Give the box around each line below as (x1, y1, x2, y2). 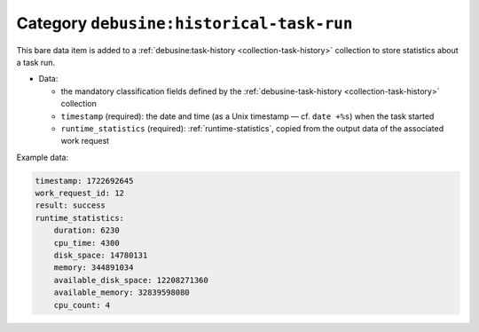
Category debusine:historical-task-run (16, 13, 353, 33)
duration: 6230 (53, 225, 120, 235)
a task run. (16, 57, 56, 67)
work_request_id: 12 (35, 188, 124, 199)
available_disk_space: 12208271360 (53, 275, 208, 285)
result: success (35, 201, 106, 210)
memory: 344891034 (53, 263, 134, 273)
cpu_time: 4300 (53, 238, 120, 248)
